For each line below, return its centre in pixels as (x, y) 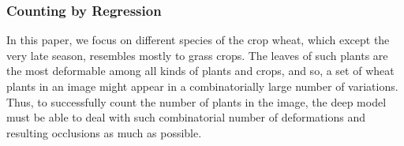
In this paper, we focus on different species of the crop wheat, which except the (198, 40)
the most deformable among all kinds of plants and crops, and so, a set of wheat (200, 71)
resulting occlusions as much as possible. (104, 132)
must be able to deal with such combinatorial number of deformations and (186, 117)
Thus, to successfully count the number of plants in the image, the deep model (196, 101)
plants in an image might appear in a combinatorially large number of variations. (202, 86)
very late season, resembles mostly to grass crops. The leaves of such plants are (197, 55)
